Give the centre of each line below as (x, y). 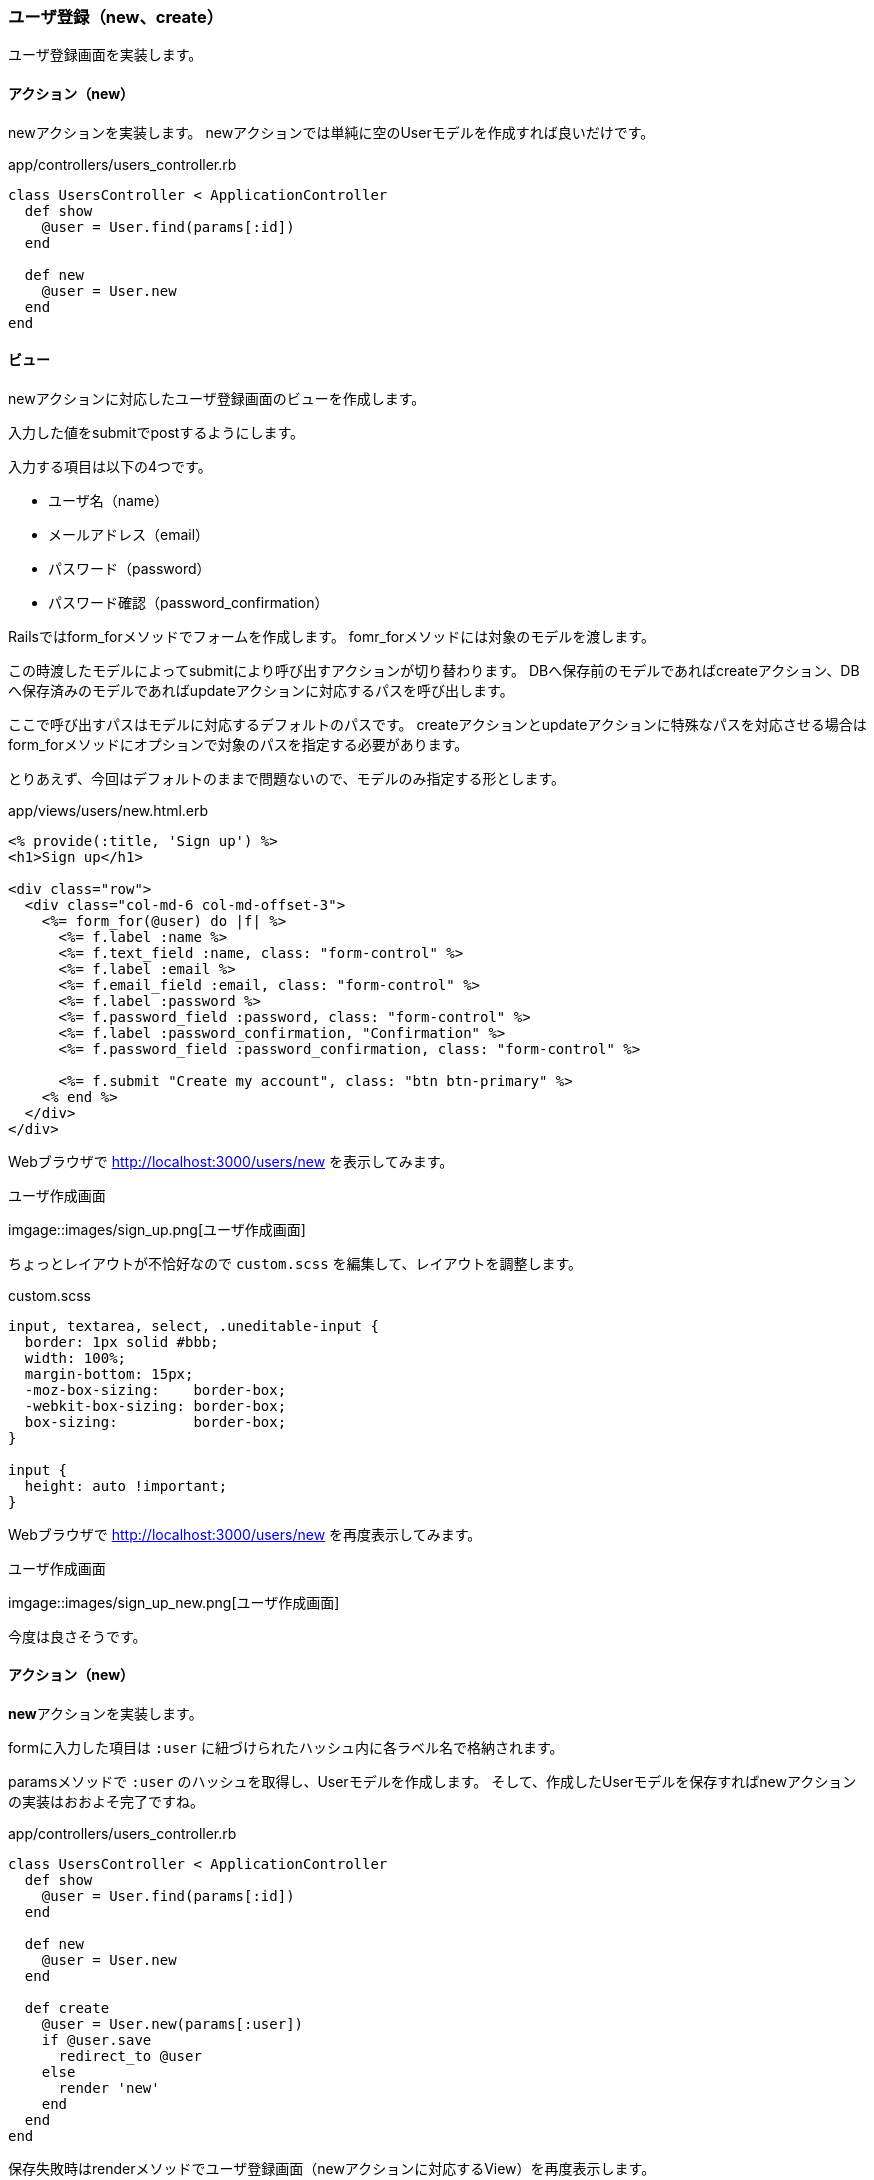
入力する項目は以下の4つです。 (110, 466)
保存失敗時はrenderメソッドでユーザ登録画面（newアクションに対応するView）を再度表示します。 (332, 2169)
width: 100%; (75, 1357)
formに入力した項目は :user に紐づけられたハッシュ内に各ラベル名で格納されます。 (286, 1748)
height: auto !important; (126, 1485)
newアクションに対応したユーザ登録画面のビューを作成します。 (217, 398)
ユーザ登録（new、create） (116, 17)
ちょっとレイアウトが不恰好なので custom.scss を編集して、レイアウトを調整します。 (295, 1263)
